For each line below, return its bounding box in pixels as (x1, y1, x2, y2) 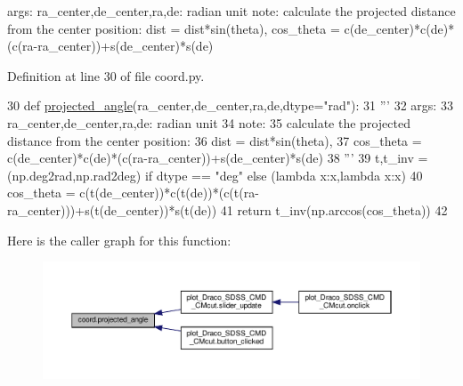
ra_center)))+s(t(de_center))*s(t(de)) (7, 200, 217, 219)
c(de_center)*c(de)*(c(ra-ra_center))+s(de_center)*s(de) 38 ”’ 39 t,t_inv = (7, 149, 428, 167)
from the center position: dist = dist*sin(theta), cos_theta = (7, 19, 340, 37)
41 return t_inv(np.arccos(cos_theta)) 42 (220, 200, 448, 219)
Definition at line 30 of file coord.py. (7, 66, 205, 84)
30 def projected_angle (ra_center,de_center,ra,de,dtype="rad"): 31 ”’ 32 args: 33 (7, 96, 453, 115)
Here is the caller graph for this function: (7, 230, 231, 249)
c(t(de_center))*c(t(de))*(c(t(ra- (79, 183, 259, 202)
